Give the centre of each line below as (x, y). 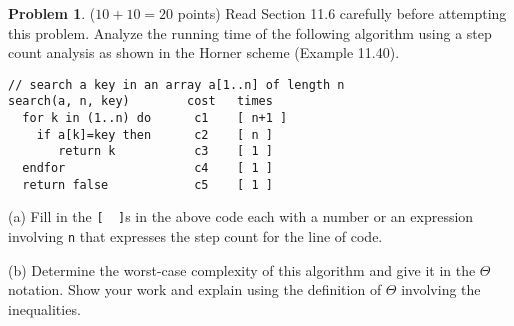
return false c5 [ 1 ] (147, 184)
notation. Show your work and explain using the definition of (195, 289)
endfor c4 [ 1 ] (147, 168)
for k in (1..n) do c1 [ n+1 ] (155, 118)
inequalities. (44, 308)
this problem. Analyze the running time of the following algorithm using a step (250, 32)
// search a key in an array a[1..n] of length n (176, 84)
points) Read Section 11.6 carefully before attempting (342, 13)
